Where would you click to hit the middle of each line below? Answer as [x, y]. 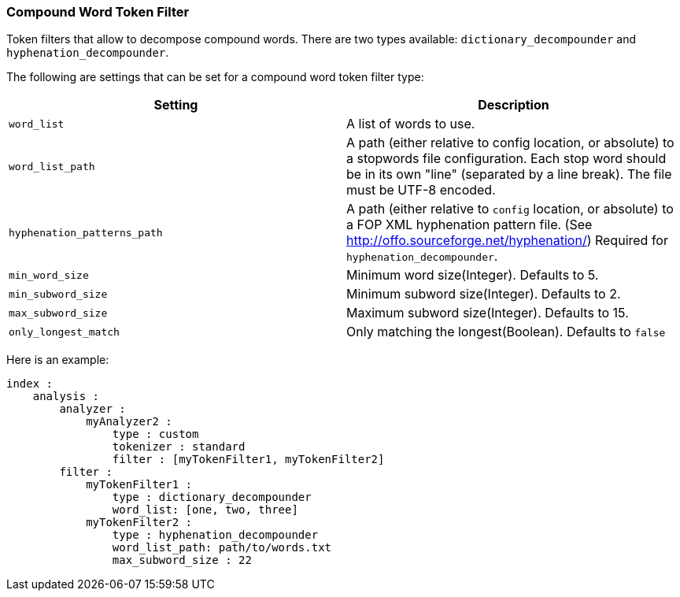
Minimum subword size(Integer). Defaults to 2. [484, 294]
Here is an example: [58, 360]
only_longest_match [64, 332]
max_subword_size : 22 [182, 560]
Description [514, 105]
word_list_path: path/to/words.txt [222, 548]
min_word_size [49, 275]
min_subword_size [58, 294]
